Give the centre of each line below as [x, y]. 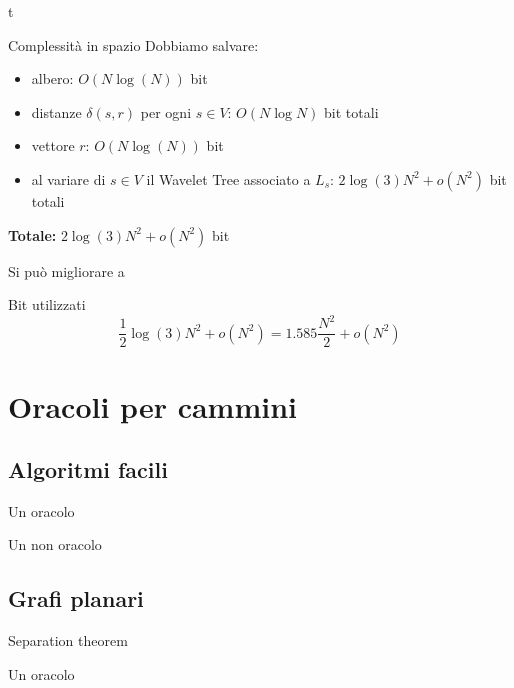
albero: [52, 78]
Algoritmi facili [88, 469]
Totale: [32, 234]
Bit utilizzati [47, 304]
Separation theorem [68, 640]
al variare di [68, 178]
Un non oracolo [55, 544]
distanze [56, 111]
